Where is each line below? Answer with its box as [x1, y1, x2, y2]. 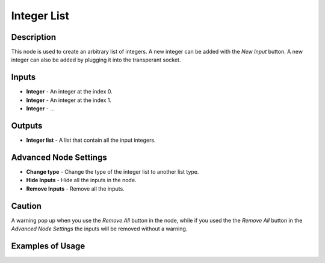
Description [11, 32, 57, 42]
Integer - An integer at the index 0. [26, 88, 113, 95]
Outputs [11, 121, 43, 131]
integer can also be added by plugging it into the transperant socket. [11, 56, 181, 63]
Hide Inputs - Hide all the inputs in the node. [26, 177, 137, 184]
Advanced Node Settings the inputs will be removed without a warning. [11, 225, 188, 232]
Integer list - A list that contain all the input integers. [26, 136, 156, 144]
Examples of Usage [11, 241, 85, 251]
